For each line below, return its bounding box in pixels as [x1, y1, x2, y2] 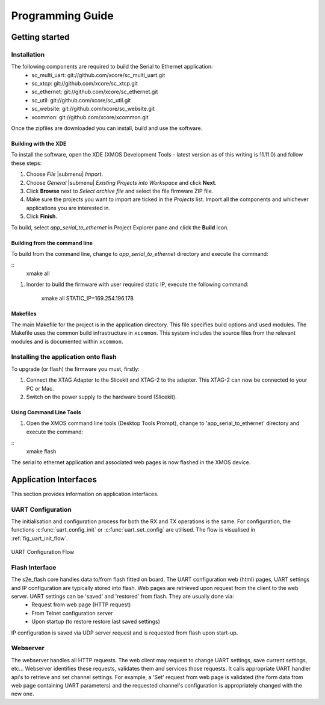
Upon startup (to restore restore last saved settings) [31, 618, 161, 626]
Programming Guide [11, 9, 114, 22]
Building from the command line [11, 239, 93, 246]
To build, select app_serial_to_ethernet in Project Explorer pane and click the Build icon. [11, 223, 229, 231]
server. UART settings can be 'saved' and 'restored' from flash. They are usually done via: [11, 593, 234, 600]
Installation [11, 50, 45, 58]
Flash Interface [11, 563, 57, 571]
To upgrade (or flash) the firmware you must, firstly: [11, 365, 140, 373]
